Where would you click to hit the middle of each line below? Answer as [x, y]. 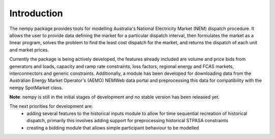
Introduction [36, 13]
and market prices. [29, 50]
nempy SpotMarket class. [36, 88]
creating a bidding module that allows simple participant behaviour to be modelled [113, 128]
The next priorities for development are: [51, 106]
